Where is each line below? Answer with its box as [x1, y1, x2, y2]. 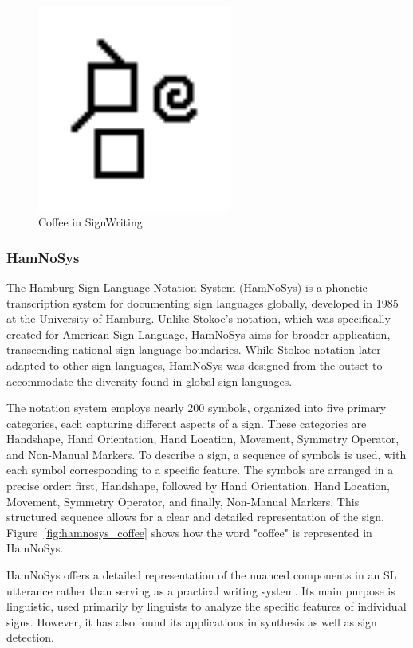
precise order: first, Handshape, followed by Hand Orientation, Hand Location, [6, 477, 390, 494]
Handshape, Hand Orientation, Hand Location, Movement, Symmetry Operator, [6, 430, 399, 447]
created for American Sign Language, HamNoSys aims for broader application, [6, 325, 391, 342]
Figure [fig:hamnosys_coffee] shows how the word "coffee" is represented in [6, 524, 372, 540]
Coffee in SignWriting [38, 214, 143, 230]
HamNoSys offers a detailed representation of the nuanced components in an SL [6, 567, 397, 583]
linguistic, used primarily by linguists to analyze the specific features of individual [6, 598, 407, 615]
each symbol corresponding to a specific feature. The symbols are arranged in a [6, 461, 394, 478]
